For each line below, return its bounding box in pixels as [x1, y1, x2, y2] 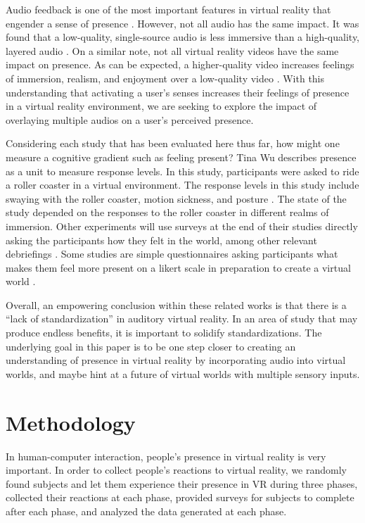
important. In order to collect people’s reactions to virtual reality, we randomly [6, 462, 347, 477]
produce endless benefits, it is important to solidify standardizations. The [6, 325, 322, 340]
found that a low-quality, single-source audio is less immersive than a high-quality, [6, 30, 360, 44]
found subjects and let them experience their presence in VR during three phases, [6, 476, 358, 491]
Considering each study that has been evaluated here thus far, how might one [6, 136, 340, 151]
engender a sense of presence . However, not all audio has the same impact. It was [6, 15, 359, 30]
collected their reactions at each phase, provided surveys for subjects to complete [6, 490, 354, 505]
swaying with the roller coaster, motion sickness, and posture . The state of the [6, 191, 347, 206]
